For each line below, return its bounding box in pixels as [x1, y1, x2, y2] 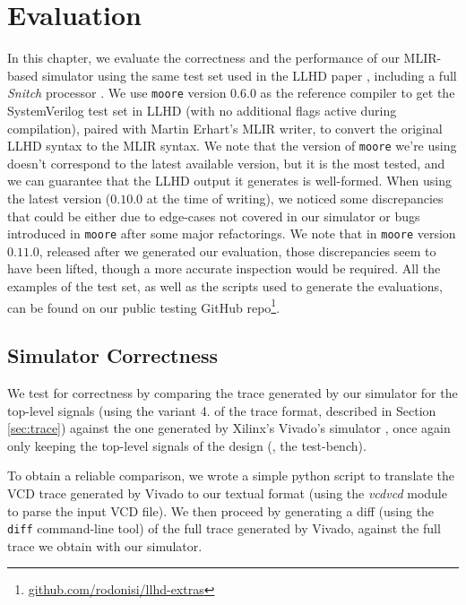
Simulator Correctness [7, 341, 219, 369]
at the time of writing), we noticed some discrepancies [146, 189, 444, 207]
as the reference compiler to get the [260, 83, 455, 102]
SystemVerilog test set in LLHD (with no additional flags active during [7, 100, 397, 119]
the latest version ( [7, 189, 111, 207]
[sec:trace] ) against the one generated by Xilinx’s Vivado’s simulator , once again [7, 419, 451, 437]
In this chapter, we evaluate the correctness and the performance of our [7, 48, 400, 67]
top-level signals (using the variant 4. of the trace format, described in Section [7, 401, 436, 419]
